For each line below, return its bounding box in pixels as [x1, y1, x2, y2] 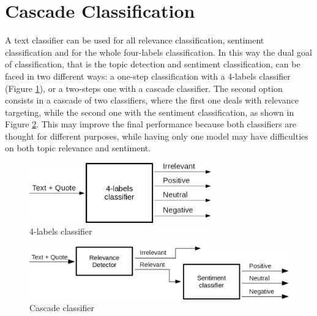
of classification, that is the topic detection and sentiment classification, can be [5, 58, 300, 70]
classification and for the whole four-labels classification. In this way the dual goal [5, 45, 312, 58]
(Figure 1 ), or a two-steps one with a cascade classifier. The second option [5, 81, 283, 94]
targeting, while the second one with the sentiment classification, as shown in [5, 105, 294, 118]
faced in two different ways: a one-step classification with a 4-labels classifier [5, 69, 291, 82]
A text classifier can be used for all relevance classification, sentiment [5, 34, 264, 47]
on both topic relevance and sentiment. [5, 141, 151, 154]
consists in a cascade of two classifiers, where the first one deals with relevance [5, 94, 299, 107]
